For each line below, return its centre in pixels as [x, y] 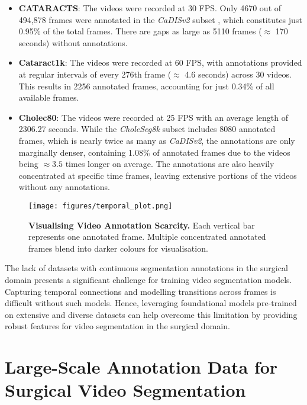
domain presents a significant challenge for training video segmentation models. [148, 279]
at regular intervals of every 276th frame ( [95, 74]
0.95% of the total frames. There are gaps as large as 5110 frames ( [140, 31]
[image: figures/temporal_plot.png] [101, 206]
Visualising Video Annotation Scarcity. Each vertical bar [142, 225]
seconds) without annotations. [73, 42]
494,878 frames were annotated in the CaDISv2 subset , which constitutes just [160, 19]
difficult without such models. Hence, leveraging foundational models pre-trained [151, 303]
